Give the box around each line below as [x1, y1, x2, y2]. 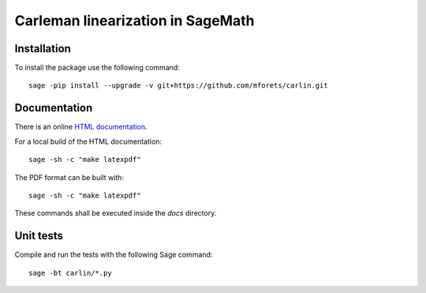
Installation [14, 42, 71, 55]
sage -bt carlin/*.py [28, 269, 112, 277]
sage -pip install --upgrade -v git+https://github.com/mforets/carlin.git [28, 81, 328, 90]
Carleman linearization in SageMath [14, 12, 255, 29]
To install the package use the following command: [14, 63, 181, 73]
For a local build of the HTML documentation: [14, 137, 162, 146]
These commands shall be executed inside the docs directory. [14, 208, 217, 218]
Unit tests [14, 229, 63, 242]
